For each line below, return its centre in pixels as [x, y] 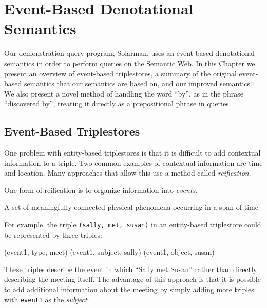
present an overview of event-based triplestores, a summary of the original [120, 73]
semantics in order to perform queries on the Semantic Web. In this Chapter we [130, 63]
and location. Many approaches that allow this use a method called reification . [128, 173]
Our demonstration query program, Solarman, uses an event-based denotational [129, 53]
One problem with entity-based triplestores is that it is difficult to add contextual [132, 153]
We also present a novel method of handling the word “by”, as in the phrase [124, 93]
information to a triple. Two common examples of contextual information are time [133, 162]
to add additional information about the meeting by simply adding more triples [129, 289]
